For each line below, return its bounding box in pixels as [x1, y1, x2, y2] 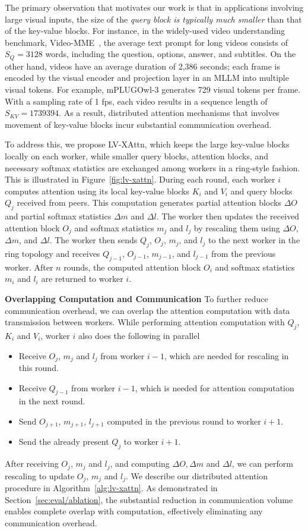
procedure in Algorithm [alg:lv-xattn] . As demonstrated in [5, 482, 218, 494]
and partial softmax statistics [5, 210, 112, 222]
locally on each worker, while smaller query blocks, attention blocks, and [5, 149, 269, 162]
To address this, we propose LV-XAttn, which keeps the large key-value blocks [5, 138, 290, 150]
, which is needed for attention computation [135, 381, 294, 394]
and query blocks [230, 184, 293, 197]
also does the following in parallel [78, 329, 200, 341]
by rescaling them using [193, 221, 280, 234]
